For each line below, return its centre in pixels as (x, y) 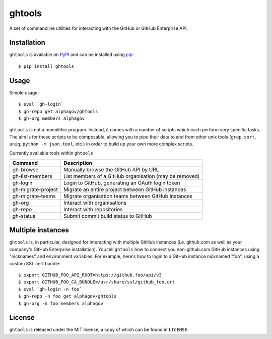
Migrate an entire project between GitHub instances (125, 189)
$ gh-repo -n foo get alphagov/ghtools (67, 296)
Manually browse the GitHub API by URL (111, 169)
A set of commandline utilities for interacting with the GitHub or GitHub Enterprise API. (99, 28)
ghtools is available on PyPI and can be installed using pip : (72, 55)
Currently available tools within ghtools (51, 153)
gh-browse (25, 169)
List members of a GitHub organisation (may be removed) (132, 176)
